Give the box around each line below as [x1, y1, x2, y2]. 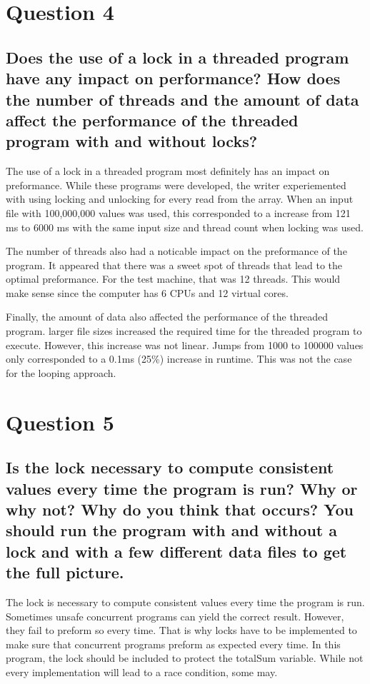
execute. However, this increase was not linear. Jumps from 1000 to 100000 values [6, 337, 364, 352]
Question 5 [6, 407, 114, 436]
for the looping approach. [6, 365, 116, 380]
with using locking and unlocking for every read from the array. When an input [6, 191, 354, 206]
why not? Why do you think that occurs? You [6, 498, 354, 520]
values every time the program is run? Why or [6, 477, 358, 499]
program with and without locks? [6, 130, 258, 152]
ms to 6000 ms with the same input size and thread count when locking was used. [6, 219, 364, 234]
